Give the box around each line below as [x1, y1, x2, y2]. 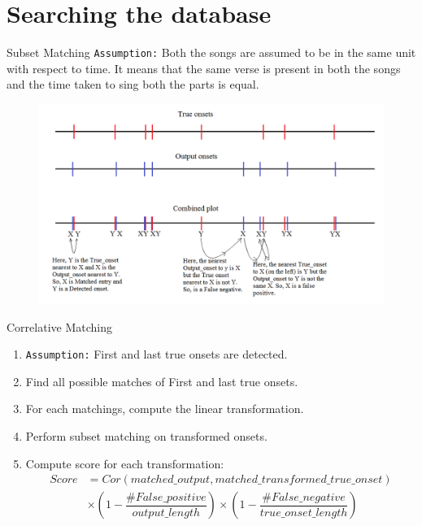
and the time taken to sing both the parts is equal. [7, 76, 259, 93]
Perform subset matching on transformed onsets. [25, 427, 268, 444]
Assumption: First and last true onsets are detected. [25, 346, 288, 363]
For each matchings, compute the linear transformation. [25, 400, 304, 417]
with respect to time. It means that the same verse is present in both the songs [7, 59, 401, 76]
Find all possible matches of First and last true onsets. [25, 372, 298, 389]
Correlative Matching [7, 318, 112, 335]
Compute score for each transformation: [25, 454, 224, 472]
